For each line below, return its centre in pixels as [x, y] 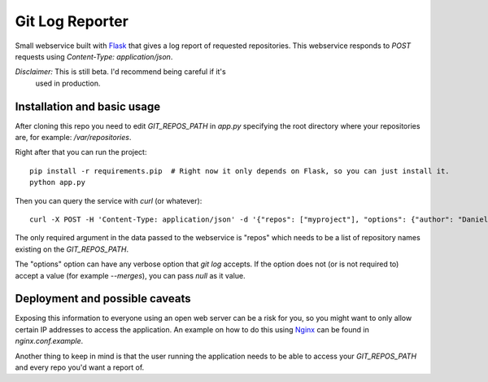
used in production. [68, 83]
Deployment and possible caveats [103, 299]
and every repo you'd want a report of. [80, 367]
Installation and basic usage [88, 106]
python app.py [57, 182]
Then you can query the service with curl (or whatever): [109, 200]
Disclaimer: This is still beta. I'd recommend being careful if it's [121, 72]
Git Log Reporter [72, 21]
